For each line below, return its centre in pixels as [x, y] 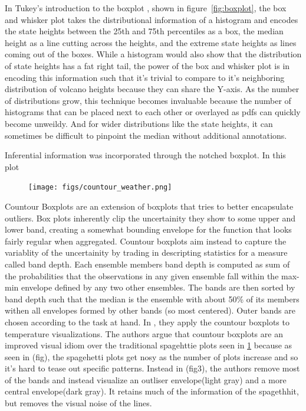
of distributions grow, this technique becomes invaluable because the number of [148, 100]
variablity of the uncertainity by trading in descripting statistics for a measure [146, 252]
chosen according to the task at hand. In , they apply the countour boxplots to [147, 322]
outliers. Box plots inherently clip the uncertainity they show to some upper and [150, 218]
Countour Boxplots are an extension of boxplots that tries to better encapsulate [149, 206]
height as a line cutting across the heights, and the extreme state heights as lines [151, 42]
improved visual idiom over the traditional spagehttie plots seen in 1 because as [149, 345]
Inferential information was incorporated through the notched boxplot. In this [145, 155]
